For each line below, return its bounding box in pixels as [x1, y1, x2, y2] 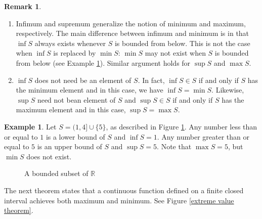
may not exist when [145, 48, 206, 58]
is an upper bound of [37, 141, 102, 152]
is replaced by [53, 48, 96, 58]
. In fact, [138, 74, 165, 85]
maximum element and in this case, [16, 104, 126, 115]
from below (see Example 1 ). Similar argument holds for [16, 57, 191, 68]
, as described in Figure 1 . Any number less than [106, 121, 257, 132]
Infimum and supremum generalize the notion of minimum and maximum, [16, 18, 246, 28]
